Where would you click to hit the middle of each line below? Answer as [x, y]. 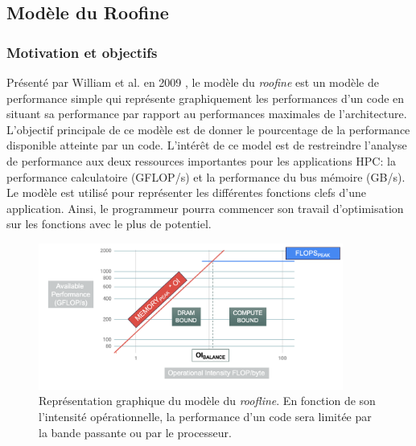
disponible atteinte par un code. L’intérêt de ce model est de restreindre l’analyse [207, 145]
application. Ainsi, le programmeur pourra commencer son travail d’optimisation [205, 208]
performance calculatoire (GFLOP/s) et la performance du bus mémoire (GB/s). [206, 176]
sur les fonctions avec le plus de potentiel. [109, 224]
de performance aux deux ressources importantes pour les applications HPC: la [201, 160]
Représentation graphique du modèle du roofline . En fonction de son [207, 401]
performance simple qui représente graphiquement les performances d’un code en [206, 98]
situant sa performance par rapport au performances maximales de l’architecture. [207, 114]
